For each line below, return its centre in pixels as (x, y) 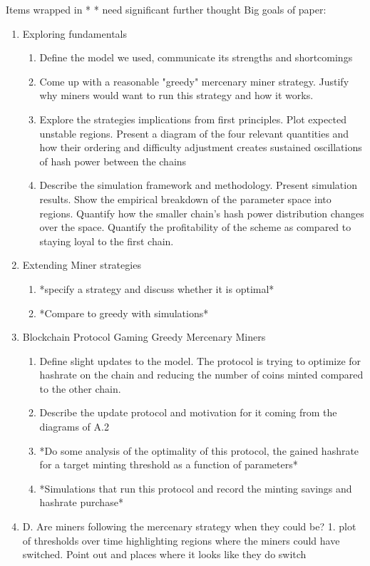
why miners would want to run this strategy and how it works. (176, 95)
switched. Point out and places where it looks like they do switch (164, 554)
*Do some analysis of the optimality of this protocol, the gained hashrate (199, 450)
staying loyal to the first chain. (107, 241)
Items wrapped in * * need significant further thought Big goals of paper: (166, 9)
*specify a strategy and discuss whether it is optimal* (157, 288)
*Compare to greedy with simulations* (124, 313)
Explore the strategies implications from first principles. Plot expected (193, 119)
